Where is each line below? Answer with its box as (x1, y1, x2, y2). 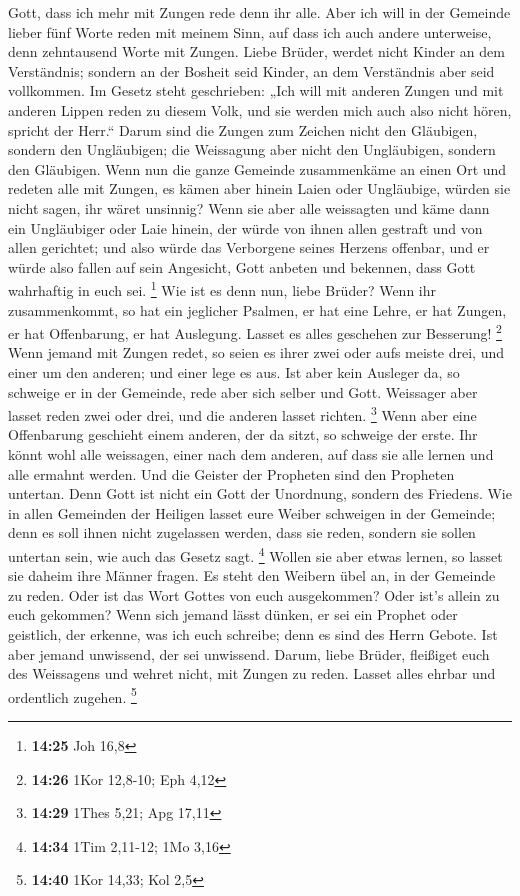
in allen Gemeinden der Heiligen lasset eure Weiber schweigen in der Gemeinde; (8, 502, 496, 523)
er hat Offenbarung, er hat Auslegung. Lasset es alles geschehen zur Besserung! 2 (8, 320, 502, 343)
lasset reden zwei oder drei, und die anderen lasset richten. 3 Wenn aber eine (8, 402, 477, 425)
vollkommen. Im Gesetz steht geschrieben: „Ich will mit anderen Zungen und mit (8, 80, 504, 101)
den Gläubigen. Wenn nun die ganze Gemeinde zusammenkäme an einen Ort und (8, 158, 507, 179)
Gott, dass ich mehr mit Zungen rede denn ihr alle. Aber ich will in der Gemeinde (8, 2, 511, 22)
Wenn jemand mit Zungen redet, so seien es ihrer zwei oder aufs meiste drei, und (8, 342, 504, 363)
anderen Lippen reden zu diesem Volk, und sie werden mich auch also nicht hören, (8, 99, 512, 120)
